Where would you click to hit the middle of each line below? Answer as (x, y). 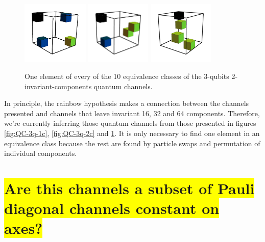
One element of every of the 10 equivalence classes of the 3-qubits (127, 76)
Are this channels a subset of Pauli (129, 188)
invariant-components (58, 86)
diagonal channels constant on (112, 208)
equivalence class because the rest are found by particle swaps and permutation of (132, 143)
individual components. (41, 153)
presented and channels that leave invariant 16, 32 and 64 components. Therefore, (132, 113)
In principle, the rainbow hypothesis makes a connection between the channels (127, 103)
